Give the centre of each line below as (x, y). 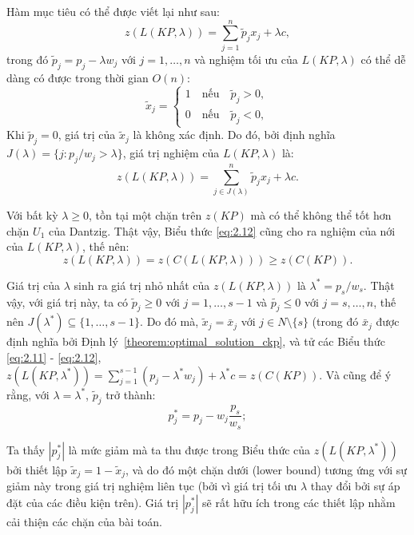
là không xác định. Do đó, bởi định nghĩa (234, 135)
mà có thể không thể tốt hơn (321, 215)
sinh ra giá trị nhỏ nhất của (142, 285)
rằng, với (28, 394)
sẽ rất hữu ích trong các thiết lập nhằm (299, 502)
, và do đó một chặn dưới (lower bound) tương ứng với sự (266, 469)
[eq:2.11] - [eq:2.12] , (54, 357)
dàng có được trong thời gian (78, 77)
